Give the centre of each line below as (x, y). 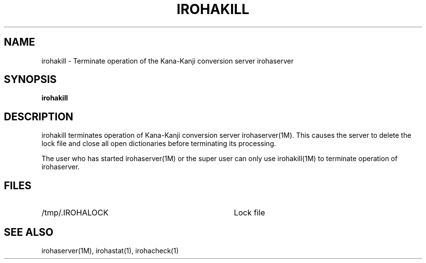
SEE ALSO (29, 232)
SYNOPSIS (30, 80)
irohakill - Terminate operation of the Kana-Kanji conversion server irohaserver (168, 61)
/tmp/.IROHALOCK (75, 213)
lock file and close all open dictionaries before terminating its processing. (159, 144)
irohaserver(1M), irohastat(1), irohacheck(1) (110, 250)
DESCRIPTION (39, 116)
